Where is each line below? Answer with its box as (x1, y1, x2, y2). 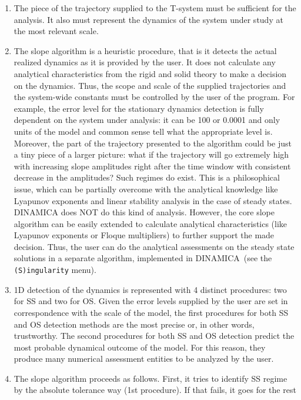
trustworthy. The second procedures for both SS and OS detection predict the (14, 329, 295, 342)
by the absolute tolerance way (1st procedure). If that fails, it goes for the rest (14, 384, 296, 396)
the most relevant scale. (14, 25, 99, 37)
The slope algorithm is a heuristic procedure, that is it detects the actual (14, 44, 277, 56)
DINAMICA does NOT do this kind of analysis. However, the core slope (14, 206, 275, 218)
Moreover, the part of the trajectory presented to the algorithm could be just (14, 136, 292, 149)
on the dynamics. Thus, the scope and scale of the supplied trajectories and (14, 79, 286, 91)
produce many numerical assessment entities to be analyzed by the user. (14, 352, 274, 365)
